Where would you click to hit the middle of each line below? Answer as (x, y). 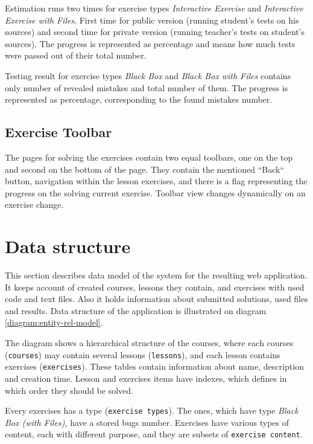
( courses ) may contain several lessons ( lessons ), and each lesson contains (143, 354)
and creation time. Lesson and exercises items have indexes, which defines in (146, 378)
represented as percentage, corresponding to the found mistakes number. (139, 99)
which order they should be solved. (69, 390)
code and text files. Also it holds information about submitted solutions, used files (156, 299)
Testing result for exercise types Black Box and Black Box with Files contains (148, 75)
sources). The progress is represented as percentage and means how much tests (150, 43)
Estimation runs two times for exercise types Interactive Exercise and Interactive (154, 8)
